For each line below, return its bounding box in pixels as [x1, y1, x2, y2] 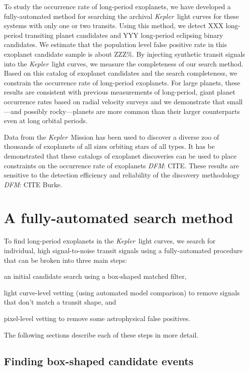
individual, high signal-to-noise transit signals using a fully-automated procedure [4, 245, 243, 255]
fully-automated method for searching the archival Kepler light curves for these [4, 11, 239, 21]
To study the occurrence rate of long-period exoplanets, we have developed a [4, 1, 231, 11]
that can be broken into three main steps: [4, 255, 127, 265]
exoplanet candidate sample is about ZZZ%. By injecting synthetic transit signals [4, 48, 245, 59]
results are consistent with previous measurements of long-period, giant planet [4, 87, 235, 97]
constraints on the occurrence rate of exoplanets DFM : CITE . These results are [4, 160, 239, 170]
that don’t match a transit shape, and [4, 297, 116, 307]
